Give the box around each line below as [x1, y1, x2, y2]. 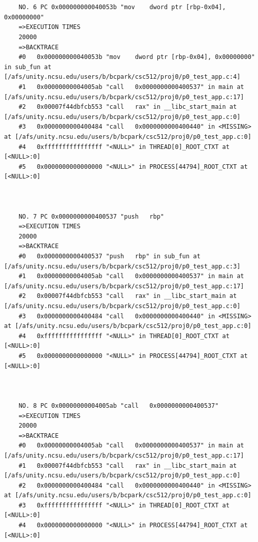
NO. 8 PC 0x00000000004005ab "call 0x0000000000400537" [18, 402, 219, 409]
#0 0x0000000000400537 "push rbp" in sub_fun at [18, 253, 201, 260]
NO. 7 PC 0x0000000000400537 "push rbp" [18, 213, 164, 220]
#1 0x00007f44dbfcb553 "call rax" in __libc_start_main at [18, 462, 237, 469]
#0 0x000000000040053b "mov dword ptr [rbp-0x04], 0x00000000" [18, 53, 255, 61]
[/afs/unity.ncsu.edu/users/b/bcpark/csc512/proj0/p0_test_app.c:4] [4, 73, 241, 81]
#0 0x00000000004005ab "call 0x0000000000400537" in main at [18, 442, 244, 449]
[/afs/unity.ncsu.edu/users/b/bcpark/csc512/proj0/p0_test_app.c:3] [4, 262, 241, 270]
